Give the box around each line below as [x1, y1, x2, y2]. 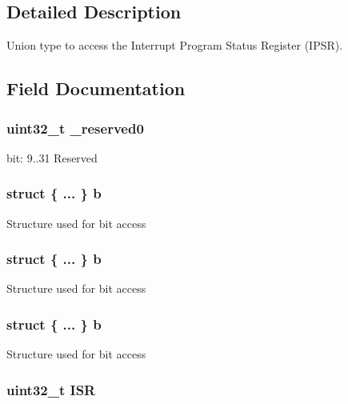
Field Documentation [6, 76, 186, 101]
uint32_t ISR [6, 379, 96, 399]
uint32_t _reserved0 [6, 118, 144, 138]
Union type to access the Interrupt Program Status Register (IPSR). [6, 37, 343, 54]
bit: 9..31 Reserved [6, 149, 98, 166]
